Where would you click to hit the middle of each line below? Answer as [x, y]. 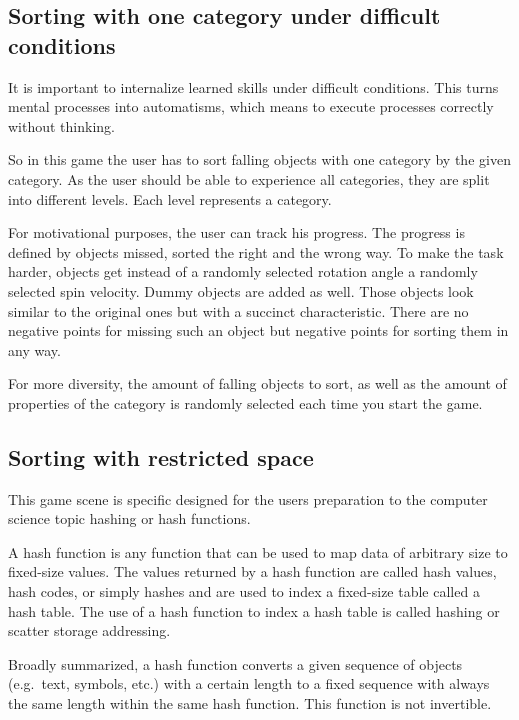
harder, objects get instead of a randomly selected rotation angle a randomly [243, 271]
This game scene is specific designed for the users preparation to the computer [248, 498]
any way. [34, 349]
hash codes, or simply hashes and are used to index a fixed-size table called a [244, 591]
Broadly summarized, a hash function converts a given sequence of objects [235, 663]
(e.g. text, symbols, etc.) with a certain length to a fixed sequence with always [249, 683]
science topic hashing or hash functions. [129, 518]
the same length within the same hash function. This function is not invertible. [250, 703]
